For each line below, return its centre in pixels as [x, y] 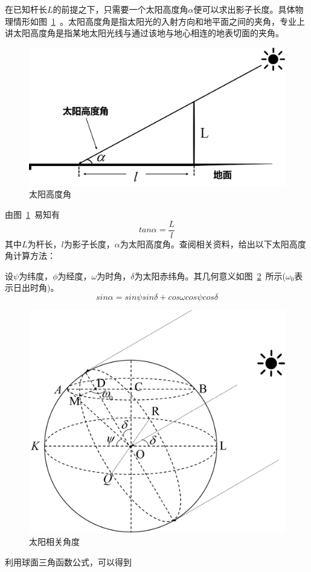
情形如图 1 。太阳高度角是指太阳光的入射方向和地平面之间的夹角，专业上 [159, 21]
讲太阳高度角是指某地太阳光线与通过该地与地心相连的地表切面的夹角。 [144, 33]
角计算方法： [30, 256]
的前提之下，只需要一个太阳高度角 [120, 9]
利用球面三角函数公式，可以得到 [68, 561]
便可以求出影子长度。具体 [244, 9]
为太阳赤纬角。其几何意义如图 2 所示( [210, 275]
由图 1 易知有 [32, 214]
